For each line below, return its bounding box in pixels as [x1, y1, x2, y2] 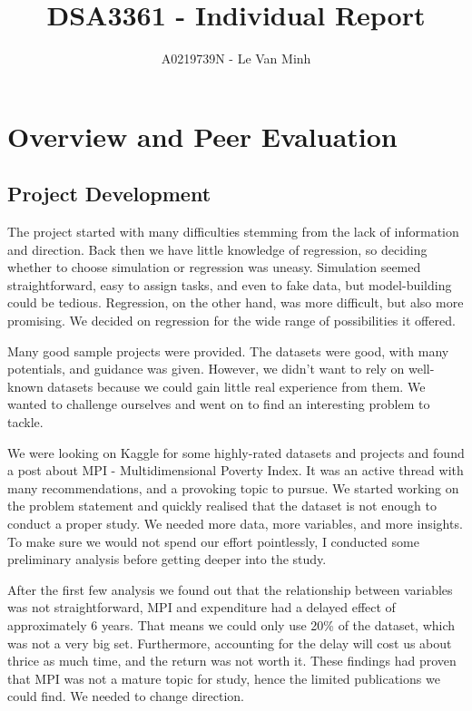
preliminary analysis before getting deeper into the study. [7, 550, 327, 569]
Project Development [7, 180, 211, 208]
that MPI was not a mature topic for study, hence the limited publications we [7, 668, 440, 687]
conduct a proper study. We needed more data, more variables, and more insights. [7, 514, 463, 533]
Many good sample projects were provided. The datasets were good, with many [7, 341, 449, 360]
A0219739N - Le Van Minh [161, 49, 311, 68]
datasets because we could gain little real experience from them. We [47, 376, 426, 395]
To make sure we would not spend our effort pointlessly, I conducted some [7, 531, 419, 550]
